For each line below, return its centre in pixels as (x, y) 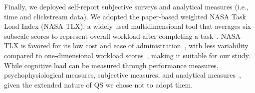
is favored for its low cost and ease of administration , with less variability (135, 46)
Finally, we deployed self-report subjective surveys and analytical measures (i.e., (126, 6)
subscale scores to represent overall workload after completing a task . (111, 36)
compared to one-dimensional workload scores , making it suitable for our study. (127, 55)
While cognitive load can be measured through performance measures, (111, 65)
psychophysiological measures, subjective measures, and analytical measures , (123, 75)
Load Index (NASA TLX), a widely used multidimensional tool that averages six (128, 26)
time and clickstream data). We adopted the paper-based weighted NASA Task (125, 16)
